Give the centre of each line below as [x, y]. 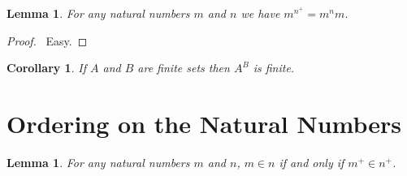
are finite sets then [184, 68]
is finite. [274, 68]
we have [260, 13]
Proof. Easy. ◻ [47, 40]
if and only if [312, 162]
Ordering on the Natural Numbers [204, 123]
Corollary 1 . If [46, 68]
